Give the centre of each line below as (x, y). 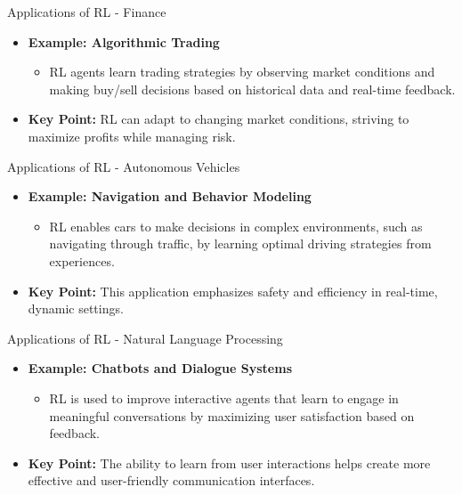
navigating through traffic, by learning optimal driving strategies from (240, 243)
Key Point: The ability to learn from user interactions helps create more (229, 463)
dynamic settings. (76, 308)
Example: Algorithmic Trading (124, 41)
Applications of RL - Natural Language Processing (145, 338)
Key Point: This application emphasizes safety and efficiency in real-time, (233, 291)
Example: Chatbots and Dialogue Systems (160, 368)
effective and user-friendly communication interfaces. (171, 480)
